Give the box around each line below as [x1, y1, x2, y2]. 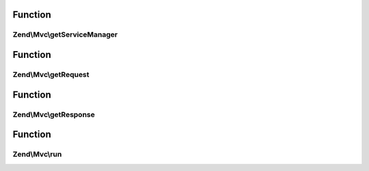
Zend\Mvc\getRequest [12, 69, 90, 79]
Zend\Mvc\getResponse [12, 110, 95, 119]
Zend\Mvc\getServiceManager [12, 30, 118, 40]
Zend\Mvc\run [12, 150, 62, 159]
